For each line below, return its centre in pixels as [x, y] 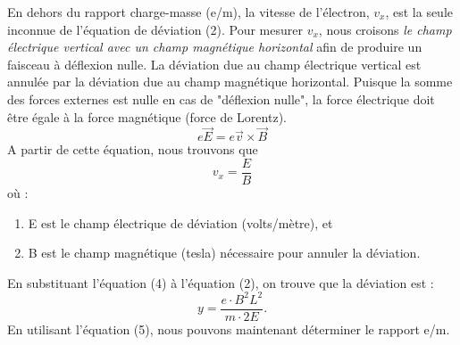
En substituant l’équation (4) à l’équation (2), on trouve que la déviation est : [221, 282]
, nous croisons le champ [385, 29]
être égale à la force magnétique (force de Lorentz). [147, 116]
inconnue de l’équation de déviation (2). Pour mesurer [155, 29]
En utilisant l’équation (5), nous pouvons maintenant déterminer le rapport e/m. [229, 329]
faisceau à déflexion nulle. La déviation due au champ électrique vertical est [214, 64]
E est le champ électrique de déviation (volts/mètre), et [180, 222]
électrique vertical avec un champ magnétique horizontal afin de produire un [215, 47]
